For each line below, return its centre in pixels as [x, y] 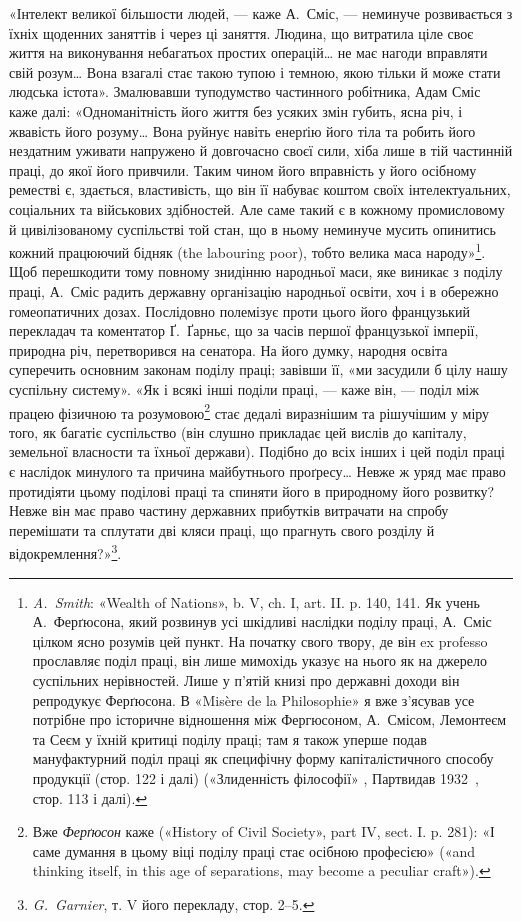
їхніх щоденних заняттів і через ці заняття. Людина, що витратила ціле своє [241, 32]
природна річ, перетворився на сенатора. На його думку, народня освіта [228, 349]
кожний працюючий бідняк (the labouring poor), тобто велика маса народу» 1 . [247, 250]
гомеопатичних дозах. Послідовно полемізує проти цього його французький [239, 310]
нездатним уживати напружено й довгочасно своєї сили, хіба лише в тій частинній [261, 150]
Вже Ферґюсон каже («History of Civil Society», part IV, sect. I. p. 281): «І [263, 831]
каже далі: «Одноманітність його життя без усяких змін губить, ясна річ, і [236, 110]
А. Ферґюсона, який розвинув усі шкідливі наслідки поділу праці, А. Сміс [262, 621]
